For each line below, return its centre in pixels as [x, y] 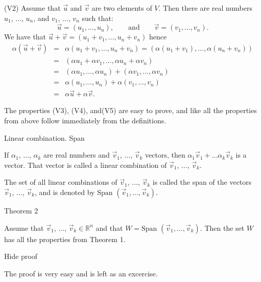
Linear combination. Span [44, 137]
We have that [25, 37]
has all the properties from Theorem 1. [65, 239]
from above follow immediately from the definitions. [85, 120]
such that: [98, 18]
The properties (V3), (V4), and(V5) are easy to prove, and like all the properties [130, 110]
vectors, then [165, 155]
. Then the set [222, 227]
